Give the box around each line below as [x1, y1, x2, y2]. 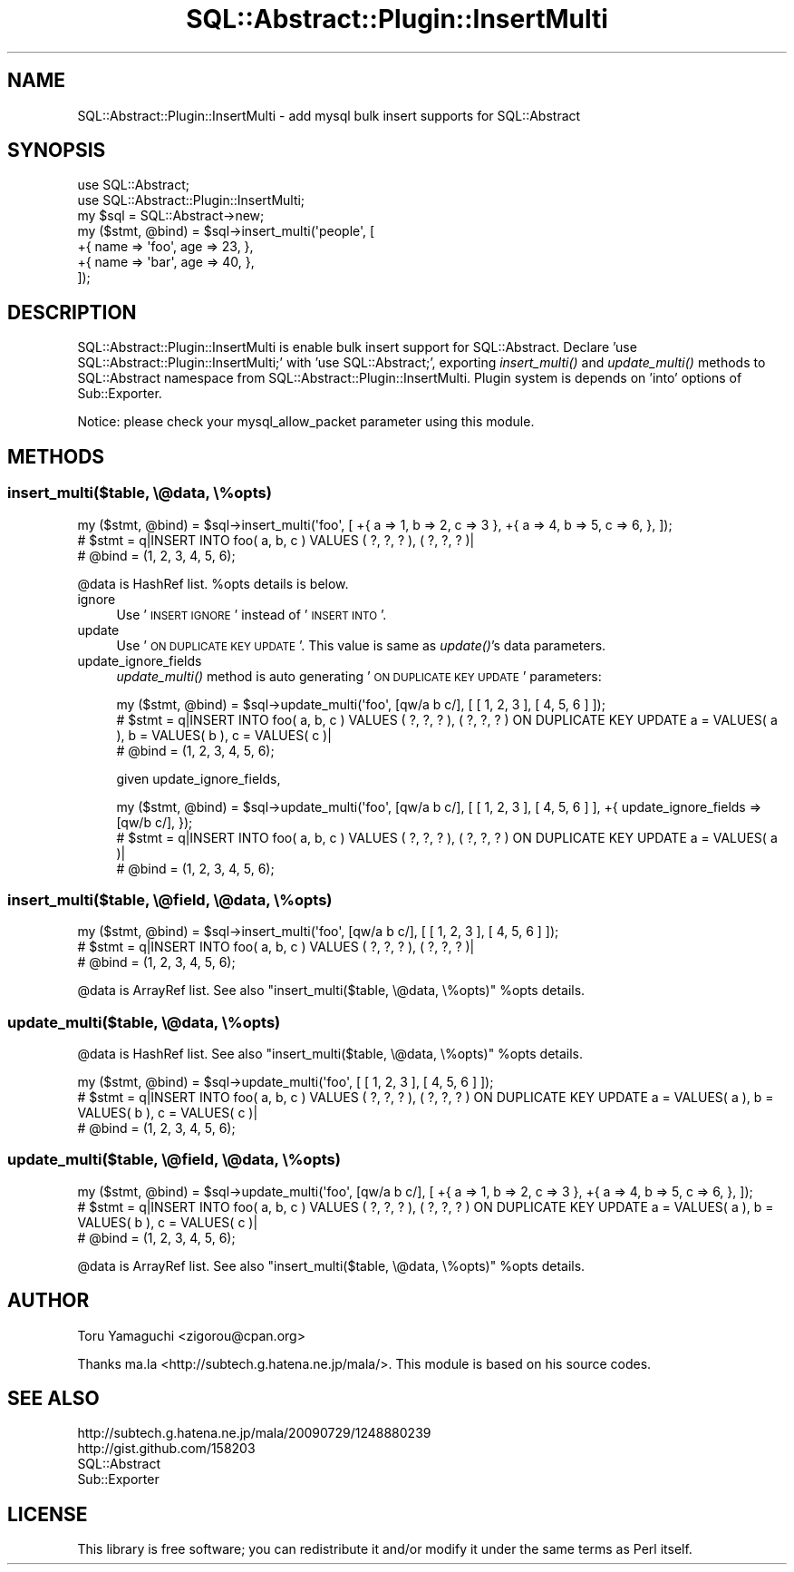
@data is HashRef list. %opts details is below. [77, 575, 349, 591]
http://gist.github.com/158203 [77, 1440, 256, 1457]
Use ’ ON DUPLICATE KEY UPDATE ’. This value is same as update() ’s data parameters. [116, 637, 606, 653]
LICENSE [7, 1502, 88, 1526]
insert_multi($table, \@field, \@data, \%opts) [7, 890, 333, 909]
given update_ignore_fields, [116, 770, 281, 786]
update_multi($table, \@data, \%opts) [7, 1012, 281, 1031]
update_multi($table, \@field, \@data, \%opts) [7, 1150, 341, 1169]
